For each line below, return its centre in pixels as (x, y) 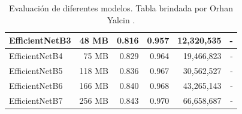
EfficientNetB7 (36, 100)
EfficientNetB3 (40, 40)
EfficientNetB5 (36, 70)
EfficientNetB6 (36, 85)
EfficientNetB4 (36, 56)
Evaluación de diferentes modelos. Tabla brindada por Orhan (121, 8)
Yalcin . (121, 19)
